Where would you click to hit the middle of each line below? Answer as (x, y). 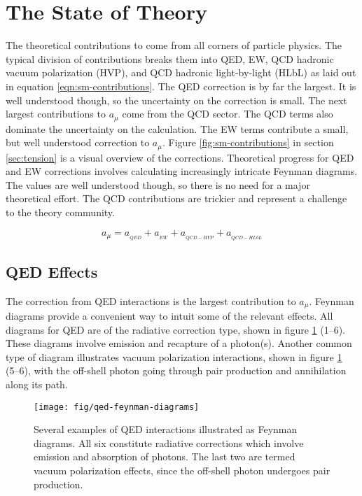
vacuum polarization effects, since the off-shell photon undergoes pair (182, 470)
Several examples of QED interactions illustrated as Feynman (166, 429)
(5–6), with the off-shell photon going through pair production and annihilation (176, 370)
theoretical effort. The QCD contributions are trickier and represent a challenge (176, 198)
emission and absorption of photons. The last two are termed (165, 456)
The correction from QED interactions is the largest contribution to (151, 300)
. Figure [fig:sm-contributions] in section (248, 142)
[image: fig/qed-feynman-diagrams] (117, 407)
